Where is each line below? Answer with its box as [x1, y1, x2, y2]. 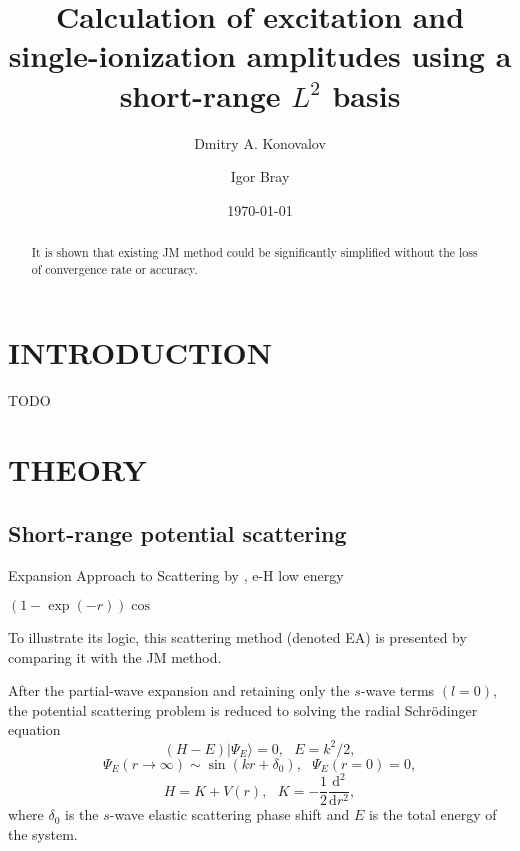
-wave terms [360, 680, 435, 701]
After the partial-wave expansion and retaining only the [8, 680, 350, 701]
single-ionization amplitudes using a [8, 35, 512, 76]
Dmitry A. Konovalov [194, 132, 326, 153]
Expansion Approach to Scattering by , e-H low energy [8, 564, 344, 585]
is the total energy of [368, 804, 497, 825]
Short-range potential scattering [8, 517, 347, 548]
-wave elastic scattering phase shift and [109, 804, 350, 825]
